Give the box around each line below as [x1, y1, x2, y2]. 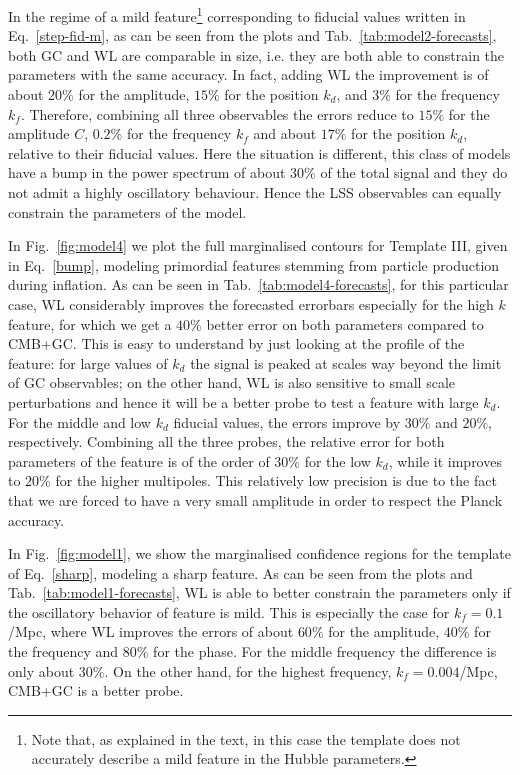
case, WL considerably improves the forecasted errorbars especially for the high [8, 293, 494, 314]
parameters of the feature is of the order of [8, 450, 270, 471]
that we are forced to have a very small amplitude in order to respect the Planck [8, 489, 503, 510]
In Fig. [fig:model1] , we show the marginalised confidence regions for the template [8, 543, 511, 564]
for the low [304, 450, 371, 471]
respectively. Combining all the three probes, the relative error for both [8, 431, 445, 452]
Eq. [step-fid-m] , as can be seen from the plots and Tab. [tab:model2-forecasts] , [8, 25, 497, 46]
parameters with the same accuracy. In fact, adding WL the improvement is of [8, 64, 489, 85]
